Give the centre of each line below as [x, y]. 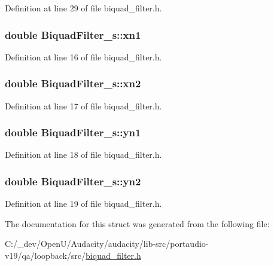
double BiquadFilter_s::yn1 [73, 132]
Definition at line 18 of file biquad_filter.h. [83, 155]
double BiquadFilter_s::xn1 [73, 34]
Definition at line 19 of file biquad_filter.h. [83, 204]
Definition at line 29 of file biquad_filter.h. [83, 8]
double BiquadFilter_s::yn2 [73, 181]
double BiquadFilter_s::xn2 [73, 83]
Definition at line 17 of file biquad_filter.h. [83, 106]
